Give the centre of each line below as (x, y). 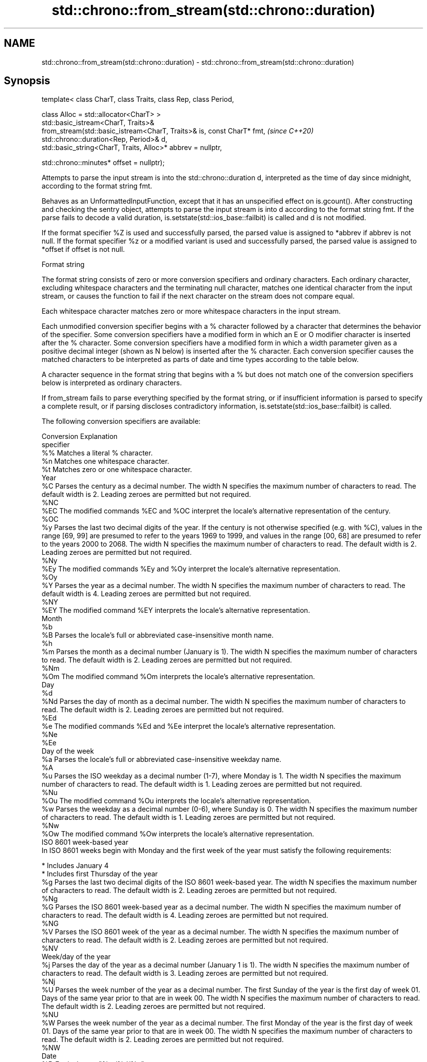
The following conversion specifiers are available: (121, 421)
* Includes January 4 (75, 866)
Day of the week (68, 751)
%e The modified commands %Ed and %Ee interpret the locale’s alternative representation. (189, 726)
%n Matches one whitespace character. (105, 461)
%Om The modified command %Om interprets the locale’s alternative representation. (178, 677)
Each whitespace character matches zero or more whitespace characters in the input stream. (191, 311)
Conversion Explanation (80, 436)
